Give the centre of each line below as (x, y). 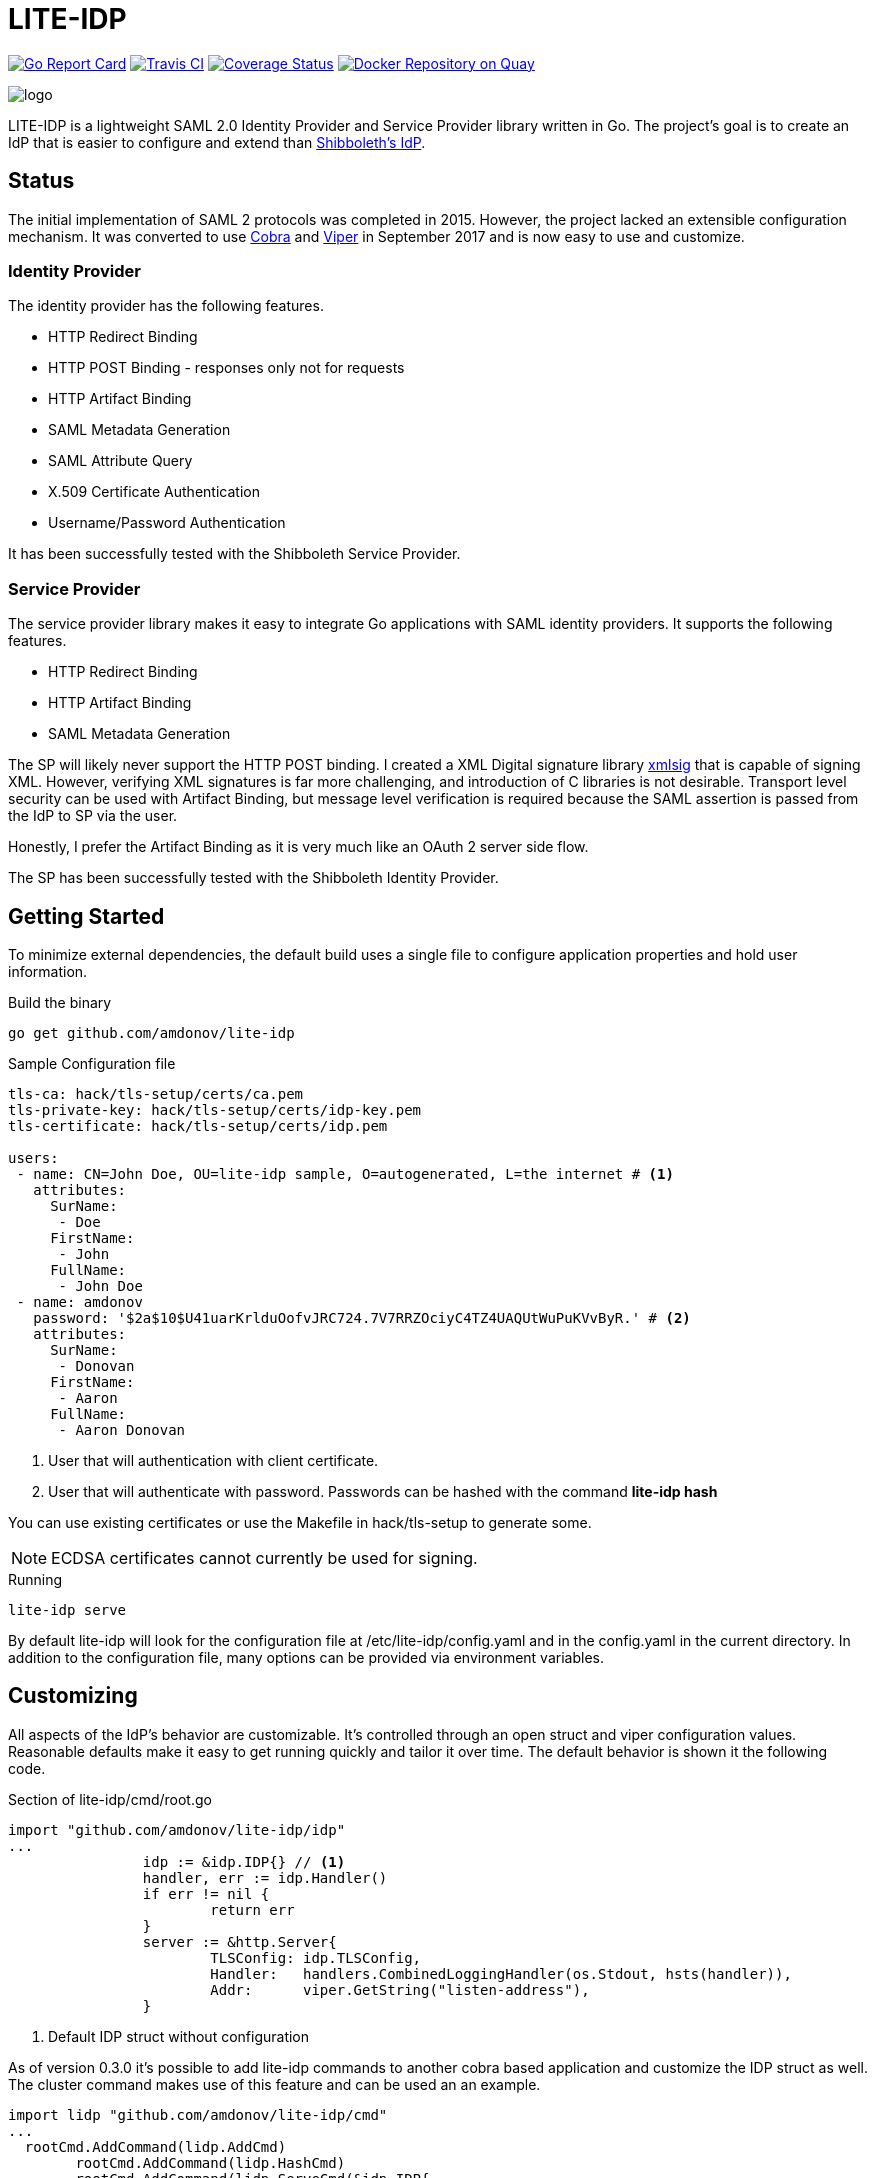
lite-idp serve (67, 1609)
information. (48, 971)
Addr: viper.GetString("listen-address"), (400, 1989)
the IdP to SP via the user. (93, 816)
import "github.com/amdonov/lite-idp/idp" (177, 1829)
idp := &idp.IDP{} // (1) (244, 1861)
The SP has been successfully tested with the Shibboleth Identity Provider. (253, 878)
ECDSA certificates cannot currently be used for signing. (264, 1557)
